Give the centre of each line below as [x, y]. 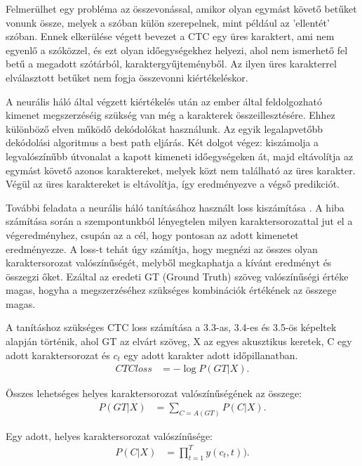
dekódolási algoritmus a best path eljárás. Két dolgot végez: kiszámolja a [162, 142]
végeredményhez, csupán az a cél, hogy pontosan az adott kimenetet [152, 234]
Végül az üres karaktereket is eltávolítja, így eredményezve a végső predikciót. [173, 184]
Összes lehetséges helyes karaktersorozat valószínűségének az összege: [154, 393]
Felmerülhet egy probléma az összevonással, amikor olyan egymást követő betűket [181, 8]
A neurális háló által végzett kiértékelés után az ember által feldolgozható [164, 101]
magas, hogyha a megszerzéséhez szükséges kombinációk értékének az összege [171, 290]
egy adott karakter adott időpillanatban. [211, 355]
